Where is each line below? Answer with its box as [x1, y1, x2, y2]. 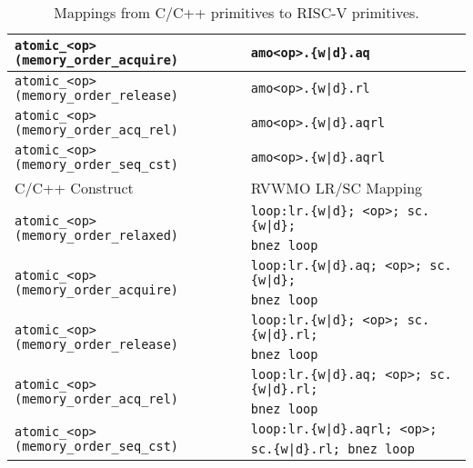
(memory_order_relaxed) [15, 228, 179, 243]
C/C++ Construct [15, 177, 134, 198]
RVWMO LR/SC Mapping [250, 177, 423, 198]
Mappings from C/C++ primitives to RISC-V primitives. [54, 2, 419, 23]
